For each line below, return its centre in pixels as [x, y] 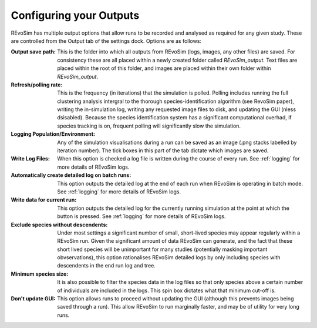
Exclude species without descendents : [59, 225]
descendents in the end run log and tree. [106, 266]
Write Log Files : [30, 159]
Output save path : [33, 52]
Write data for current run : [44, 200]
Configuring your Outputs [75, 15]
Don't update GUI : [33, 299]
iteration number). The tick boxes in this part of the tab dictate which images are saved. [163, 150]
